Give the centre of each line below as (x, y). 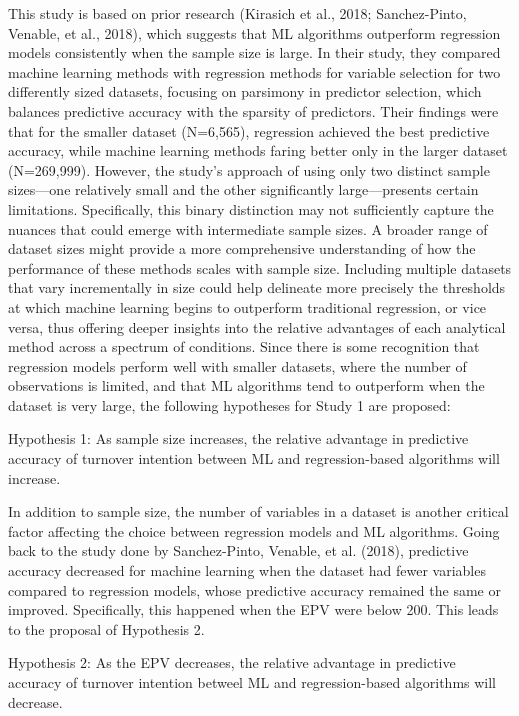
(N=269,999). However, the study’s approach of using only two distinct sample (249, 169)
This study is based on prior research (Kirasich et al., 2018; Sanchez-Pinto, (237, 13)
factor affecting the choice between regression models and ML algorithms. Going (254, 530)
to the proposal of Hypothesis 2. (106, 628)
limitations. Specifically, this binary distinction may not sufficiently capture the (251, 208)
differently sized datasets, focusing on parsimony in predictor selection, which (245, 91)
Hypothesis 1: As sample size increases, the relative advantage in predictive (238, 438)
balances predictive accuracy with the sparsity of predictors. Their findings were (253, 110)
